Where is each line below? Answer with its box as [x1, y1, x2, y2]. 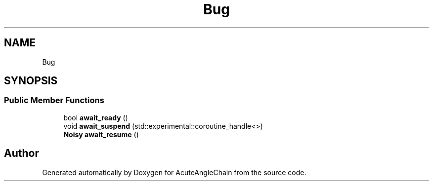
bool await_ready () [63, 113, 128, 122]
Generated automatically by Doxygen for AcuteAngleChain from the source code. [42, 168, 306, 177]
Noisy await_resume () [63, 130, 139, 139]
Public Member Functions [4, 95, 104, 106]
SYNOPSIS [4, 74, 58, 87]
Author [4, 147, 39, 160]
